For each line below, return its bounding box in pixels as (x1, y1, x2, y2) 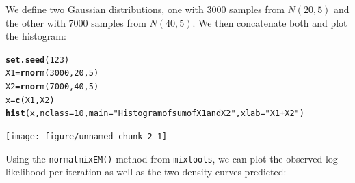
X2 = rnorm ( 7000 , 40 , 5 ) (5, 82, 99, 92)
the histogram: (5, 29, 66, 43)
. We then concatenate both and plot (192, 15, 347, 29)
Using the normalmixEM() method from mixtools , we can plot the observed (5, 151, 323, 165)
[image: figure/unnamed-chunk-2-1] (5, 132, 168, 142)
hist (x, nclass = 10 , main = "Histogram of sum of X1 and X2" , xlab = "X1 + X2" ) (5, 109, 304, 119)
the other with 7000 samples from (5, 15, 146, 29)
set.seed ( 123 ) (5, 55, 70, 65)
